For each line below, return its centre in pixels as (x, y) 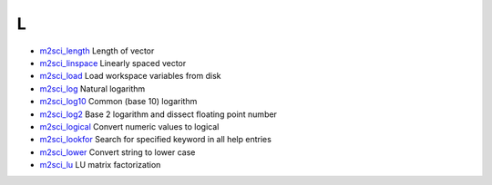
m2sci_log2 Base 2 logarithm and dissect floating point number (159, 114)
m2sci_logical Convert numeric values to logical (129, 126)
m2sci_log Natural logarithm (92, 88)
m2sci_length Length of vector (97, 51)
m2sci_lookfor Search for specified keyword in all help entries (156, 140)
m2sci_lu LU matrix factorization (100, 165)
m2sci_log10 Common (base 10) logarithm (118, 102)
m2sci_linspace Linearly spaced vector (113, 63)
